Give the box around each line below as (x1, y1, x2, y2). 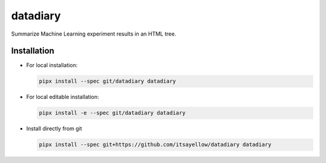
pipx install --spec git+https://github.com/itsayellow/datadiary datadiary (39, 141, 272, 148)
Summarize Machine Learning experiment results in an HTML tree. (11, 30, 176, 37)
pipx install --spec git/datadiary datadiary (39, 78, 176, 85)
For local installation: (26, 62, 78, 69)
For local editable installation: (26, 94, 99, 101)
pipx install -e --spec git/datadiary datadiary (39, 109, 186, 117)
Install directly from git (26, 125, 83, 132)
